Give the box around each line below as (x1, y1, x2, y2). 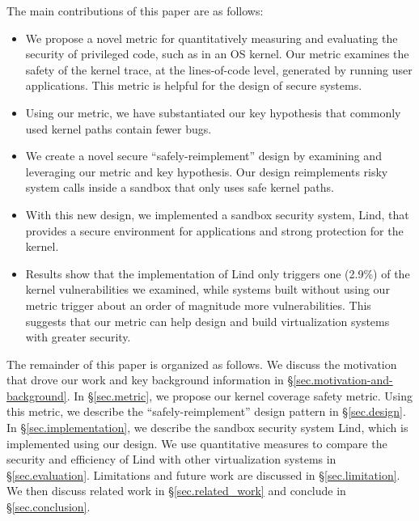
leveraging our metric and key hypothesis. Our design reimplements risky (25, 163, 388, 180)
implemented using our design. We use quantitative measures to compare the (6, 434, 387, 451)
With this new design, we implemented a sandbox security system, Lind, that (25, 205, 409, 222)
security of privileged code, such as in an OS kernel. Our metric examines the (25, 45, 409, 62)
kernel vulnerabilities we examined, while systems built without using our (25, 281, 390, 298)
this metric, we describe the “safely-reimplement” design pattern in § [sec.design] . (6, 403, 406, 420)
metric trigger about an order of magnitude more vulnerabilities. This (25, 296, 371, 313)
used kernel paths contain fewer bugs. (25, 120, 212, 137)
